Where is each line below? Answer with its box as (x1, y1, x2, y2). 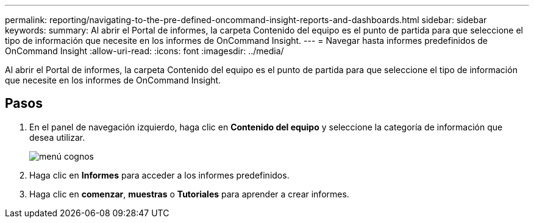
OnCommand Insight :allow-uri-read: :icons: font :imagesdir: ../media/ (5, 46, 284, 56)
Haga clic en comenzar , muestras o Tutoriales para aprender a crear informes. (29, 188, 349, 199)
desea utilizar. (29, 132, 85, 143)
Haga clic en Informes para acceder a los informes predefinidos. (29, 169, 290, 180)
